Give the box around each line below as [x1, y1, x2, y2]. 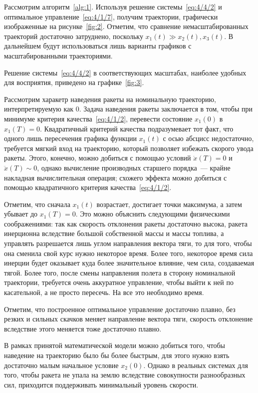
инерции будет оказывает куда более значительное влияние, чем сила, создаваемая [4, 257, 255, 268]
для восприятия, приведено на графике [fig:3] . [4, 77, 144, 87]
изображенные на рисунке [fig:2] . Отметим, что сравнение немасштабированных [4, 21, 249, 31]
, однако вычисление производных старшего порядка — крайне [37, 162, 231, 172]
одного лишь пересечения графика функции [4, 133, 137, 143]
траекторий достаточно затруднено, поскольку [4, 30, 143, 41]
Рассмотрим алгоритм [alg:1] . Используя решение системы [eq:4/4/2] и [4, 1, 222, 11]
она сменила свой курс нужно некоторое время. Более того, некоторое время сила [4, 247, 253, 258]
